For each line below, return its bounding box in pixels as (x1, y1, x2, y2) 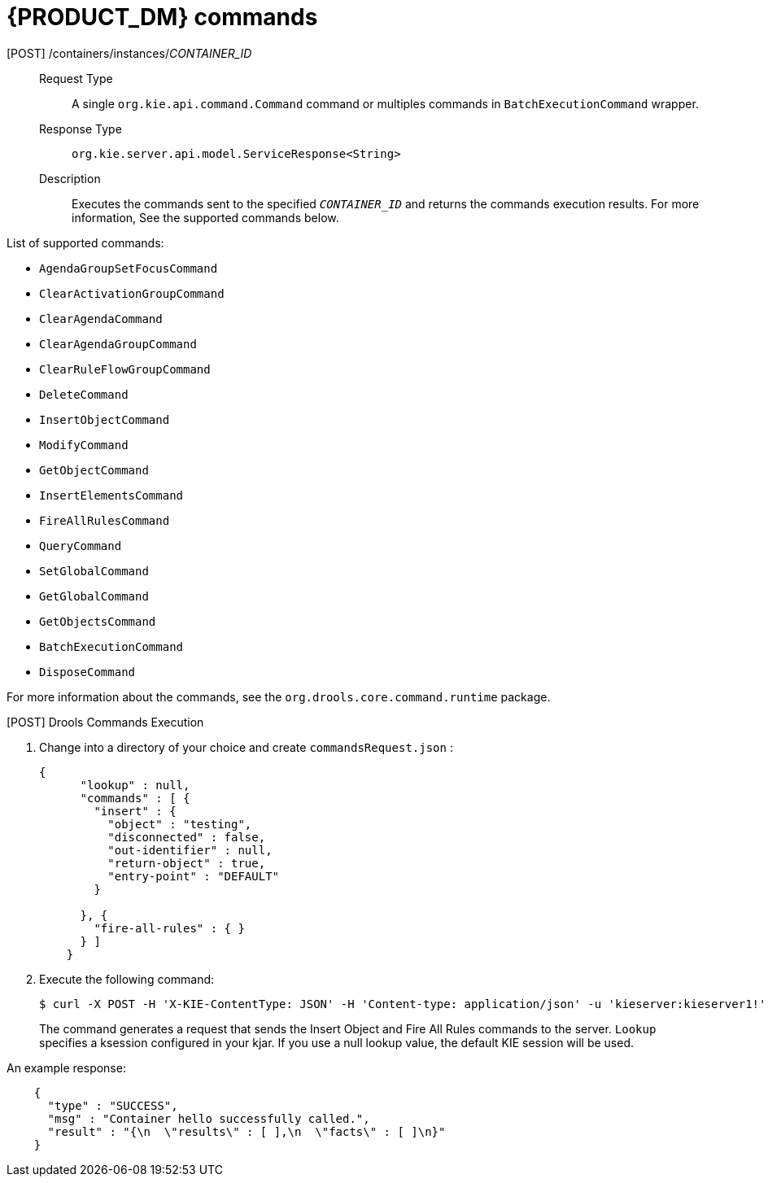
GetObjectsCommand (39, 614, 156, 628)
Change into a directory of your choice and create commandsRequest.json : (39, 740, 453, 754)
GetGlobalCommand (39, 589, 149, 603)
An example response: (7, 1060, 126, 1075)
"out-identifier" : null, (107, 843, 273, 857)
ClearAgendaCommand (39, 312, 163, 325)
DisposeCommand (39, 665, 136, 679)
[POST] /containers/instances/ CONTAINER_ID (7, 46, 252, 60)
